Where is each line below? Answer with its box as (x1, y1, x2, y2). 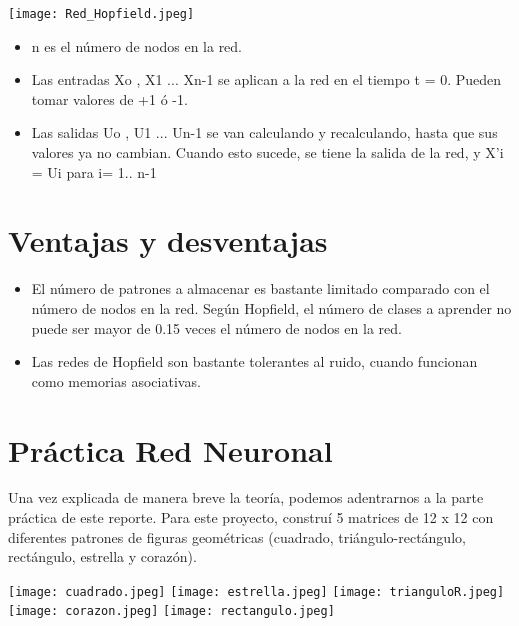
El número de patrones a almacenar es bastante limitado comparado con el (31, 278, 490, 299)
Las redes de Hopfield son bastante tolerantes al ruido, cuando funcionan (31, 351, 478, 372)
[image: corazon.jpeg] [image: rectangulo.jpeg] (8, 604, 335, 619)
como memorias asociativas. (31, 370, 201, 391)
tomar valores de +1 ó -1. (31, 88, 188, 109)
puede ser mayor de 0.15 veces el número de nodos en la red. (31, 317, 402, 338)
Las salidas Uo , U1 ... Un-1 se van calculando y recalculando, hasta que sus (31, 122, 498, 143)
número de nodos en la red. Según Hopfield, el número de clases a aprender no (31, 297, 512, 318)
